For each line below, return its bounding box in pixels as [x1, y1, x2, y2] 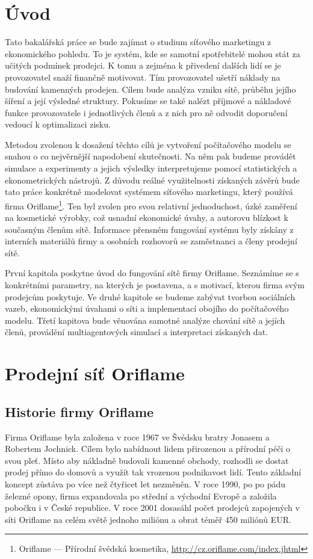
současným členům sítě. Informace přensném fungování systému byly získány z [5, 223, 294, 235]
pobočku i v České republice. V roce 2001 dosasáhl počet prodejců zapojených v [5, 501, 300, 514]
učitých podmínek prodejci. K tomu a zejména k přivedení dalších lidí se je [5, 59, 281, 72]
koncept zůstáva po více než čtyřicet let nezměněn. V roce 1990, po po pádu [5, 477, 285, 490]
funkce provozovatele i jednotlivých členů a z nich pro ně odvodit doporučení [5, 106, 288, 119]
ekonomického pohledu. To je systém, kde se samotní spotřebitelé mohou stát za [5, 47, 300, 60]
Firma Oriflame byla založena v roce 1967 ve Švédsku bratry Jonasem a [5, 430, 270, 443]
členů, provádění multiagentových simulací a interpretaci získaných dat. [5, 326, 268, 338]
